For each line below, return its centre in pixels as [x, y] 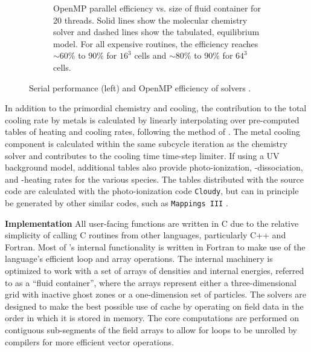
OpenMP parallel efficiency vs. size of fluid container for [157, 8]
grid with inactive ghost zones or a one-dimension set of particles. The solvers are [155, 294]
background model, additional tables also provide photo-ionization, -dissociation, [154, 167]
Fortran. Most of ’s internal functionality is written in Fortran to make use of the [155, 246]
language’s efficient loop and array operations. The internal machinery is [139, 259]
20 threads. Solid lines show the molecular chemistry [150, 20]
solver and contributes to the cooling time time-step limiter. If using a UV [142, 155]
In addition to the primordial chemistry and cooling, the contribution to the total [156, 108]
